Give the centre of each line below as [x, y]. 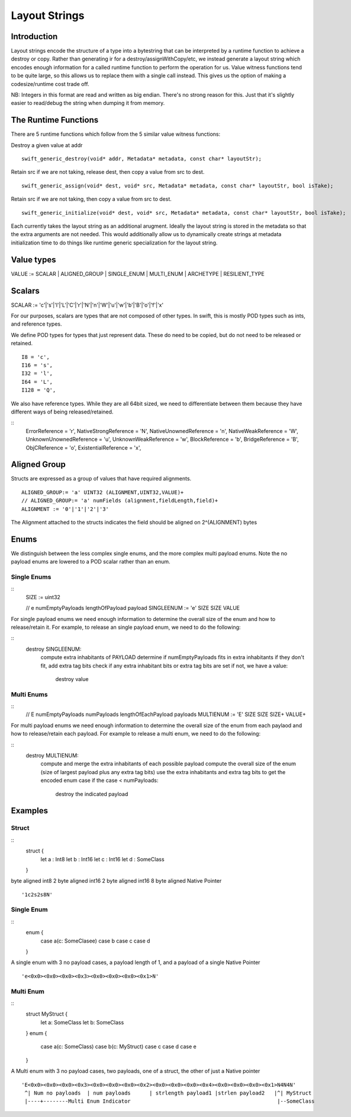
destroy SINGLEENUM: [54, 649]
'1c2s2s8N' [37, 895]
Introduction [34, 36]
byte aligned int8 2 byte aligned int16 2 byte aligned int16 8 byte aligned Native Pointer [116, 881]
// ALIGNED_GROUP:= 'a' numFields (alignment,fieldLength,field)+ [120, 501]
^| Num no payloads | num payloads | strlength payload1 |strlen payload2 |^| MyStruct [168, 1093]
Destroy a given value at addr [47, 145]
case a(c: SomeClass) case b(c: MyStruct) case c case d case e [118, 1046]
